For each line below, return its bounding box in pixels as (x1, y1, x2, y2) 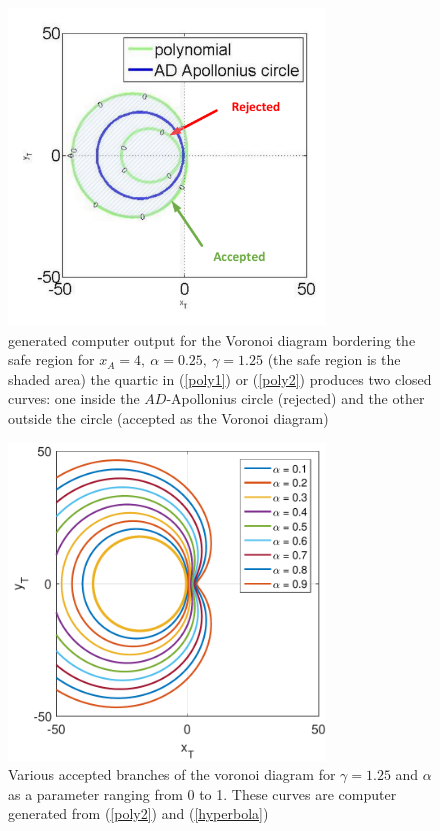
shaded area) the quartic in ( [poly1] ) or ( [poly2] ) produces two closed (8, 368, 432, 389)
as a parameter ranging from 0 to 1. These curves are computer (8, 783, 397, 804)
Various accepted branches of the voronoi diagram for (8, 764, 336, 785)
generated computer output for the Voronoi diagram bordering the (8, 329, 416, 350)
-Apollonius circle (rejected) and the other (166, 388, 425, 409)
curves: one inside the (8, 388, 140, 409)
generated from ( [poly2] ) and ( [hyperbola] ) (8, 803, 269, 824)
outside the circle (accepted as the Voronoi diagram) (8, 407, 329, 428)
